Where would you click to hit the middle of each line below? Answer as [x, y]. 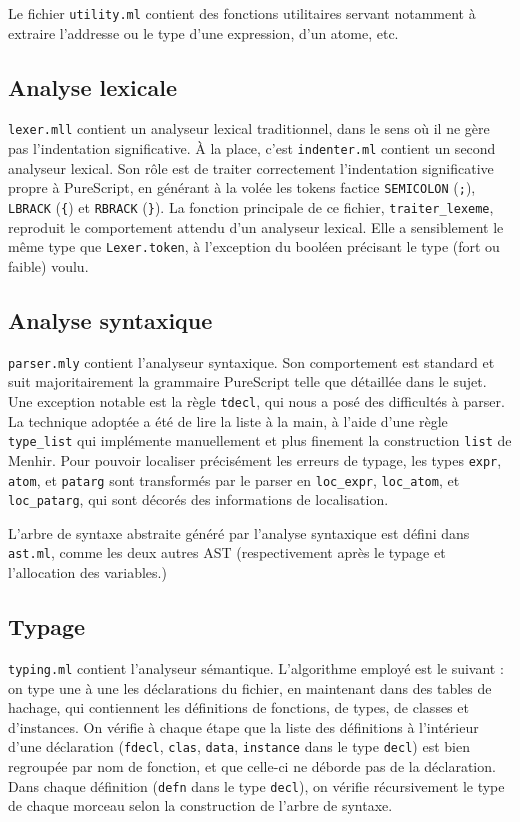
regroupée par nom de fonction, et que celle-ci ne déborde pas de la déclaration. [252, 765]
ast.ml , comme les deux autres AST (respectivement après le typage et [227, 552]
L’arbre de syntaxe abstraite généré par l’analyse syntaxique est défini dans [239, 532]
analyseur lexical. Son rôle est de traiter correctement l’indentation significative [251, 167]
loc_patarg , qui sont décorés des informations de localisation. [198, 499]
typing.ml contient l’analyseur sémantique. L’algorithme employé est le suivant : [256, 667]
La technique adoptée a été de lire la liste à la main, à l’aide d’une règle [228, 420]
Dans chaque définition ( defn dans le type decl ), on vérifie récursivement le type [256, 785]
